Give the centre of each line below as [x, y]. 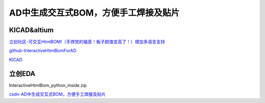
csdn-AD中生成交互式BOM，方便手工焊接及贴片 [57, 94]
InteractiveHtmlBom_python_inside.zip [48, 85]
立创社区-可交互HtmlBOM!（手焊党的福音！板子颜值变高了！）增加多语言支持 [87, 42]
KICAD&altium [31, 30]
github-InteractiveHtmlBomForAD [43, 51]
